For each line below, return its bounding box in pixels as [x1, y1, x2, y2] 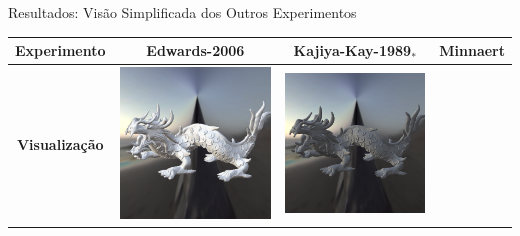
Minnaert [439, 40, 505, 61]
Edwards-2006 [146, 40, 245, 61]
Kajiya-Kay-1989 [293, 40, 412, 61]
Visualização [16, 134, 104, 155]
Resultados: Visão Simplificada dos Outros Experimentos [8, 2, 357, 22]
